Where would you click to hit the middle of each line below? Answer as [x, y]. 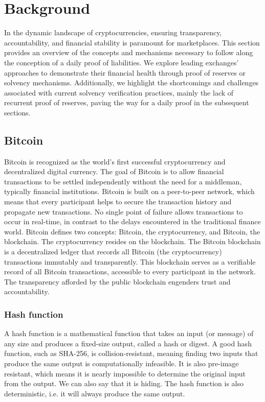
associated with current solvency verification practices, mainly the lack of [119, 92]
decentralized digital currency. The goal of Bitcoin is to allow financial [114, 171]
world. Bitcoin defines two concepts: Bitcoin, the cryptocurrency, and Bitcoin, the [132, 231]
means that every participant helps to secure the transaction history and [118, 202]
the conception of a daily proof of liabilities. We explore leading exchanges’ [122, 62]
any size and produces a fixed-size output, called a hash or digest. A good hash [128, 343]
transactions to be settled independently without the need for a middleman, [123, 181]
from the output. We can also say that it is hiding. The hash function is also [124, 383]
